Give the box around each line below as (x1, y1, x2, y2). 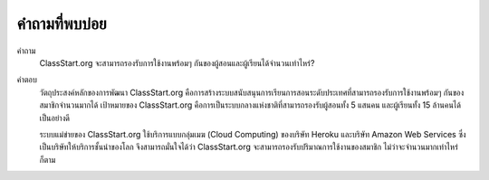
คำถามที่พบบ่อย (16, 14, 108, 33)
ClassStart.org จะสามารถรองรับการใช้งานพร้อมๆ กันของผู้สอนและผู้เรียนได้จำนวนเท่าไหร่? (39, 57, 315, 68)
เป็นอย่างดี (39, 112, 70, 123)
